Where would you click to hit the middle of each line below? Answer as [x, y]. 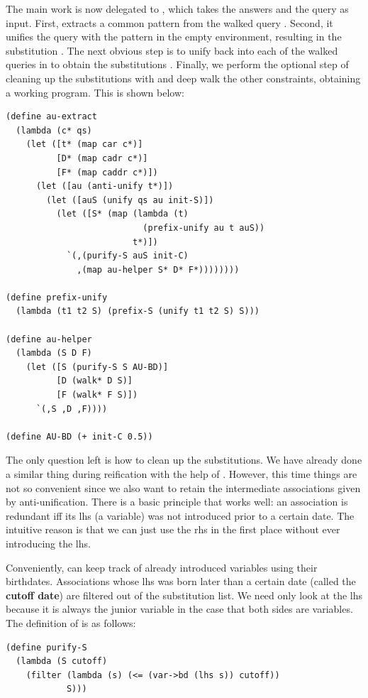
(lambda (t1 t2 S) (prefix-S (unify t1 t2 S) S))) [138, 311]
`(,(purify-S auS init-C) [127, 256]
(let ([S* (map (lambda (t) [122, 214]
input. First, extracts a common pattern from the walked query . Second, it [169, 22]
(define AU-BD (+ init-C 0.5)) [79, 436]
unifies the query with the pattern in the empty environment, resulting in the [174, 37]
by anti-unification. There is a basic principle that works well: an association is [177, 502]
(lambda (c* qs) [54, 130]
